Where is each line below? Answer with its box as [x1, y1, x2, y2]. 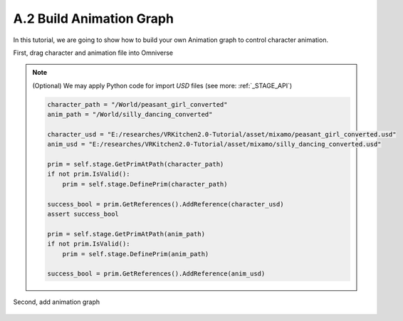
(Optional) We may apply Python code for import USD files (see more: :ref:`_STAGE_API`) [32, 81, 293, 90]
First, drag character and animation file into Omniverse [13, 48, 174, 57]
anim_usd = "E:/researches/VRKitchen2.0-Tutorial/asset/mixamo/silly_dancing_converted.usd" [47, 140, 382, 149]
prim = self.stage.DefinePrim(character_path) [62, 180, 228, 188]
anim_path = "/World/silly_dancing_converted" [47, 110, 213, 119]
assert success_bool [47, 210, 119, 218]
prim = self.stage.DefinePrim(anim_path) [62, 250, 209, 258]
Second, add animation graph [13, 298, 100, 306]
